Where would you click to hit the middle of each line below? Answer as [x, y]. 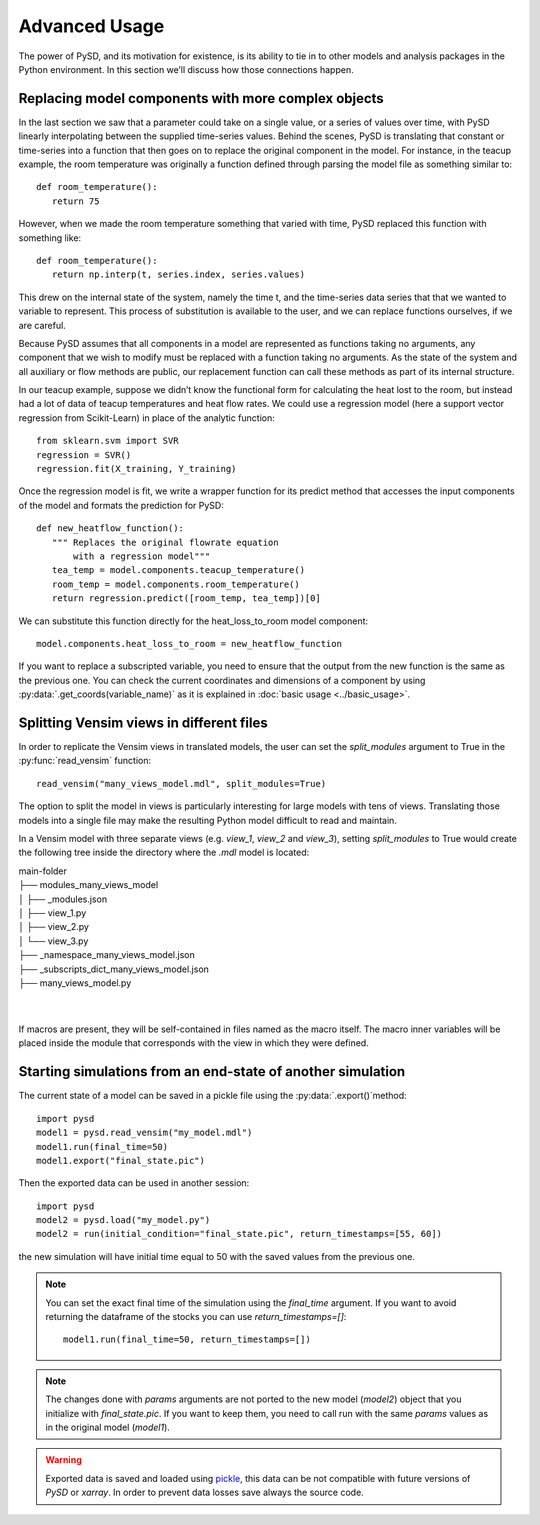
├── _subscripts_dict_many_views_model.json [114, 969]
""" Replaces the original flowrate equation [165, 542]
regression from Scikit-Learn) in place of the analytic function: [146, 417]
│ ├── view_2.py [54, 927]
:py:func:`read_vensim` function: [85, 761]
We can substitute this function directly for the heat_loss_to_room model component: [193, 621]
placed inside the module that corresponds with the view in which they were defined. [193, 1043]
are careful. [42, 325]
